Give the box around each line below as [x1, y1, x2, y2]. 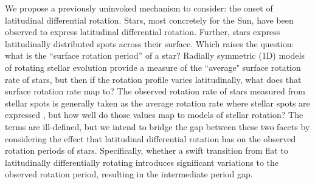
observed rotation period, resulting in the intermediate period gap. [5, 168, 253, 180]
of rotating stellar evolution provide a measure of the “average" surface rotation [5, 61, 301, 73]
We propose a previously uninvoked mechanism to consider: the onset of [5, 2, 273, 14]
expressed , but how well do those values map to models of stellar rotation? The [5, 108, 303, 121]
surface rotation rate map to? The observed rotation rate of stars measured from [5, 85, 305, 97]
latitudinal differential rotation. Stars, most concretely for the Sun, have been [5, 13, 294, 26]
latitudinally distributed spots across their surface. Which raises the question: [5, 37, 294, 50]
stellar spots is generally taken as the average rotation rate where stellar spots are [5, 96, 310, 109]
